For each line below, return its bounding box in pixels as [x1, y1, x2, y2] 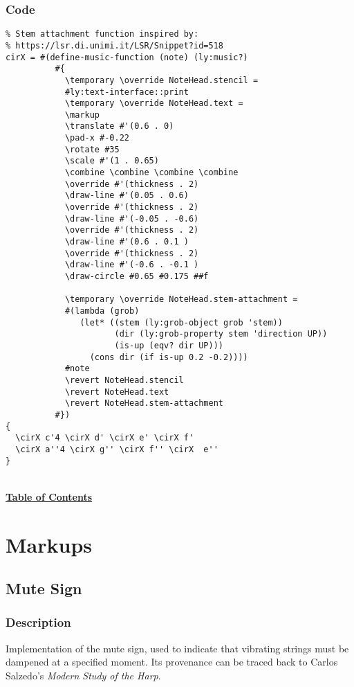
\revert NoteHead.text [64, 386, 169, 397]
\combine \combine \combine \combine [64, 168, 239, 178]
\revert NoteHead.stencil [64, 375, 184, 385]
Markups [6, 530, 92, 558]
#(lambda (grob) [64, 305, 140, 316]
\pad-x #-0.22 [64, 133, 129, 143]
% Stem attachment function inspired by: [6, 29, 199, 39]
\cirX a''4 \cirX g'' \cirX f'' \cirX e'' [15, 444, 218, 454]
